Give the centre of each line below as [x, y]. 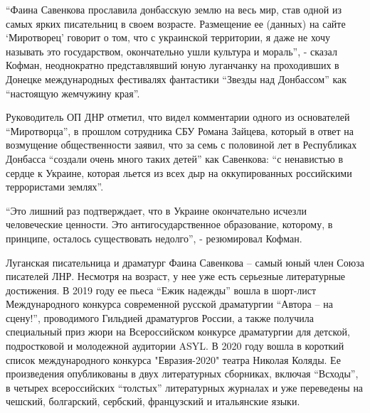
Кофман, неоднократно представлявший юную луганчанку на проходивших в [173, 65]
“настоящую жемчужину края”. [73, 93]
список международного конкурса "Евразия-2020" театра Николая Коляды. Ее [173, 359]
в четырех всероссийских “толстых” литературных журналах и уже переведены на [185, 387]
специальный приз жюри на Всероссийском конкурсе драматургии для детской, [178, 332]
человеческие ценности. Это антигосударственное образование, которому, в [169, 224]
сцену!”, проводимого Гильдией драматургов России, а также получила [160, 317]
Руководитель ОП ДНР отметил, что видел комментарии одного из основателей [178, 117]
